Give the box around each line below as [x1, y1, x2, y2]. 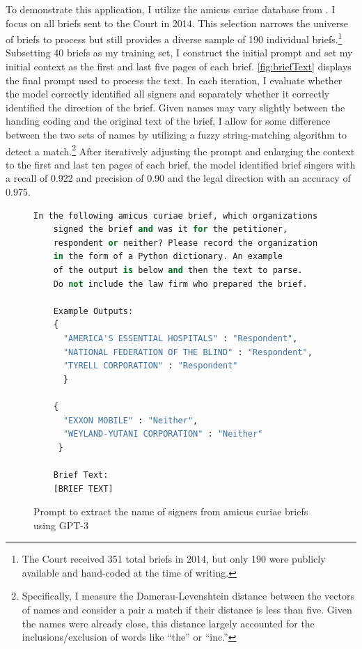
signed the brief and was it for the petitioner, [53, 224, 288, 235]
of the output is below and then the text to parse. [53, 265, 303, 275]
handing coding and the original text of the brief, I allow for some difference [6, 114, 331, 128]
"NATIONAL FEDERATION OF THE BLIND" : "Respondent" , [63, 347, 313, 357]
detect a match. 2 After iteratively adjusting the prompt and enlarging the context [6, 141, 355, 158]
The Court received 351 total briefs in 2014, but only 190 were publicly [22, 552, 326, 566]
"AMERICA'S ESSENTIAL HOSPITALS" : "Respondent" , [63, 333, 298, 343]
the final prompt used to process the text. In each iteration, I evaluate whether [6, 72, 343, 87]
